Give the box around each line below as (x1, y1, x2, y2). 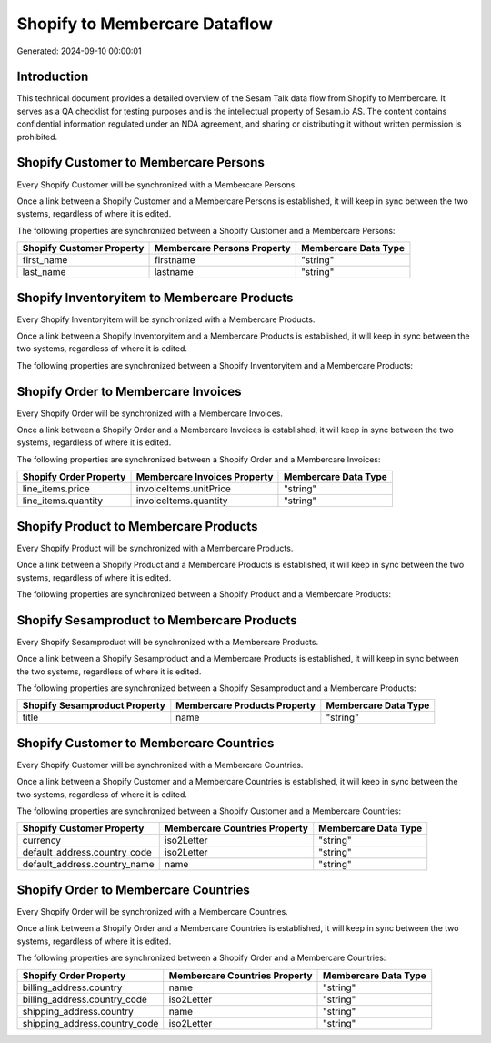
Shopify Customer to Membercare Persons (16, 155, 266, 170)
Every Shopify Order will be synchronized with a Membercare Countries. (16, 906, 288, 916)
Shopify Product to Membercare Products (16, 519, 258, 534)
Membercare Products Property (175, 699, 316, 712)
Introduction (16, 69, 89, 85)
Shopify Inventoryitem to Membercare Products (16, 289, 294, 305)
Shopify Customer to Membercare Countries (16, 735, 275, 751)
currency (22, 834, 61, 846)
